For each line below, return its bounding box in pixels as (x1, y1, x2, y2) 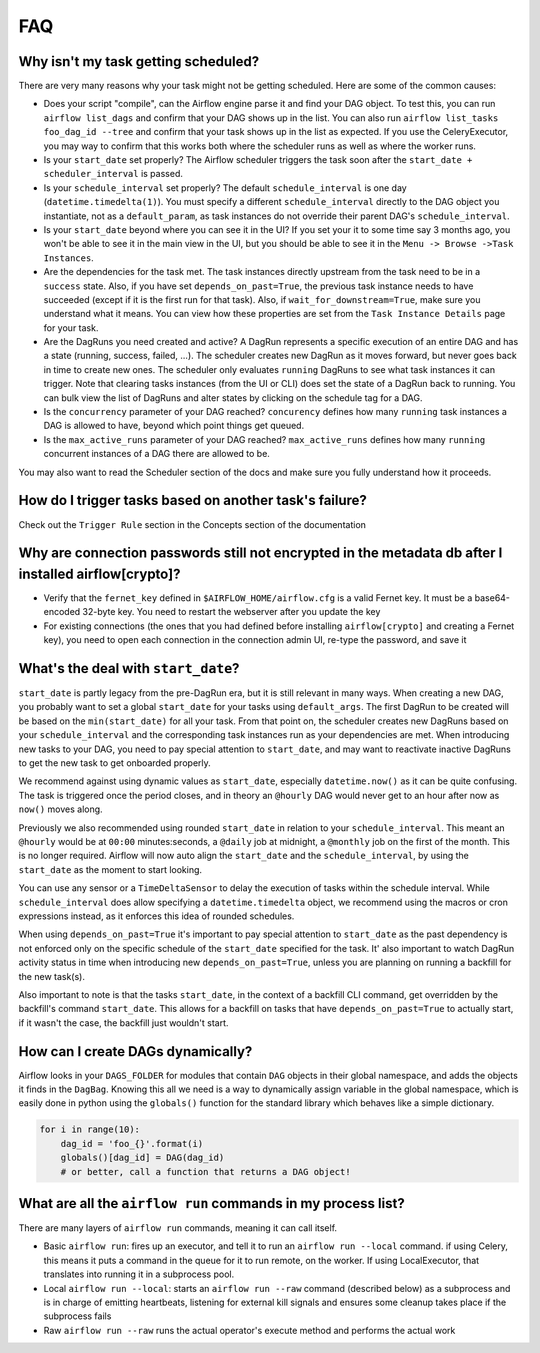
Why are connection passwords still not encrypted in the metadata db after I (18, 545, 503, 562)
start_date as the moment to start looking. (18, 863, 203, 875)
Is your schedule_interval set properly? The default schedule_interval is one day (43, 181, 407, 194)
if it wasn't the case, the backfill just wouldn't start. (18, 1016, 229, 1029)
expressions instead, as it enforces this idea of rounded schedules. (18, 910, 295, 922)
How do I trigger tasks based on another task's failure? (18, 492, 367, 509)
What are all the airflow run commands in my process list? (18, 1195, 405, 1212)
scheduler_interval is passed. (43, 168, 184, 180)
